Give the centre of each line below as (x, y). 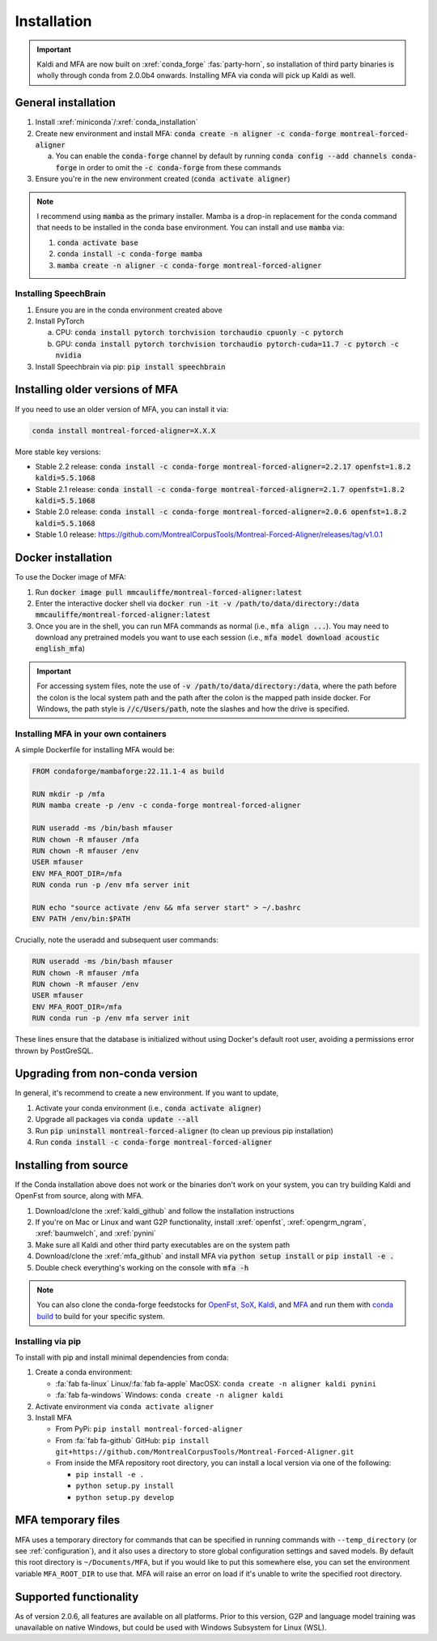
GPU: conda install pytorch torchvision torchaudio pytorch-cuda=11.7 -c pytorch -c (227, 344)
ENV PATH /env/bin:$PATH (81, 919)
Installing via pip (48, 1341)
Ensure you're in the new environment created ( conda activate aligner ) (163, 179)
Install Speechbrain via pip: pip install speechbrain (130, 366)
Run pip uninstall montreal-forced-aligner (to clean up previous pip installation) (184, 1130)
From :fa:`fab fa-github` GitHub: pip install (132, 1440)
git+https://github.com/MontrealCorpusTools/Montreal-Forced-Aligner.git (205, 1452)
